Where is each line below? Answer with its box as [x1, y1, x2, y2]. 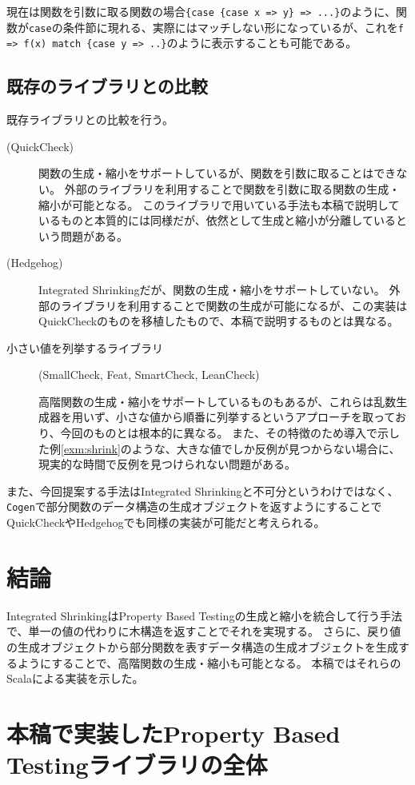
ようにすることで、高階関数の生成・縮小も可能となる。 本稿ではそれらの [17, 654, 401, 671]
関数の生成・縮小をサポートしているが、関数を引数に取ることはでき [38, 165, 397, 181]
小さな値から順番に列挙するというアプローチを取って [116, 408, 395, 425]
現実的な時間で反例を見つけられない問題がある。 [38, 456, 296, 472]
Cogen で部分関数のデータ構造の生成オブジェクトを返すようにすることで [6, 498, 382, 515]
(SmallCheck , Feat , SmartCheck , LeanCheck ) [38, 366, 260, 383]
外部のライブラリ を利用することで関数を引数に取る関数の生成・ [64, 180, 401, 197]
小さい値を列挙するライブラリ [6, 339, 163, 356]
